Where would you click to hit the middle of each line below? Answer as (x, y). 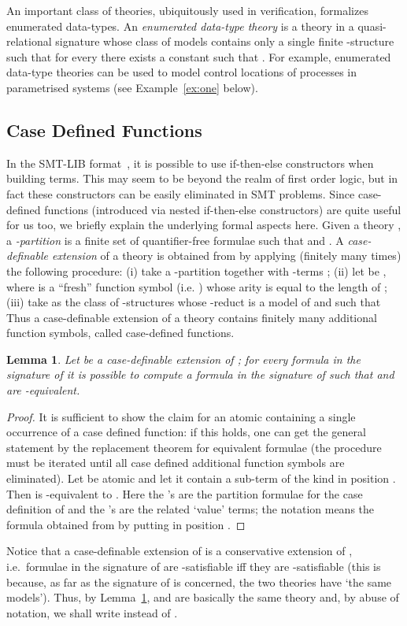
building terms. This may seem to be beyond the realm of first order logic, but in (202, 178)
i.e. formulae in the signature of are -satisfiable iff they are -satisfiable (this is (194, 567)
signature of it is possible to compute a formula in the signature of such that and (200, 374)
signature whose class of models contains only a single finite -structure (225, 41)
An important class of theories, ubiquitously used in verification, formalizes (187, 10)
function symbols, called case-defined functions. (120, 333)
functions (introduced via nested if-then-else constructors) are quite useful (223, 209)
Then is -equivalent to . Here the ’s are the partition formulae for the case (185, 493)
